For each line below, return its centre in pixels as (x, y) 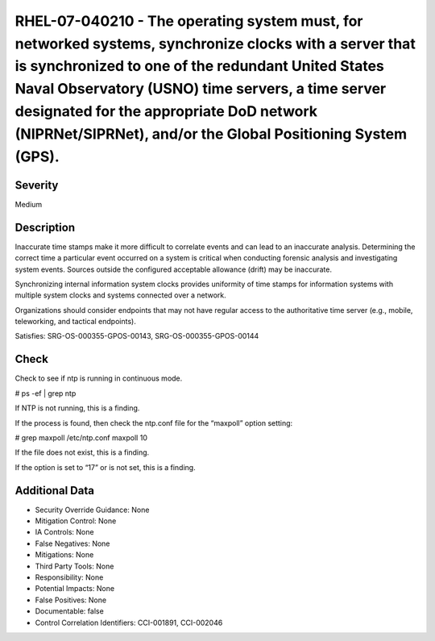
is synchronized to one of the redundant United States (199, 67)
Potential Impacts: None (75, 589)
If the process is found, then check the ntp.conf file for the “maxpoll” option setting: (154, 422)
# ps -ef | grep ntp (46, 393)
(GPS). (37, 156)
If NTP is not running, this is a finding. (77, 408)
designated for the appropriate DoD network (166, 111)
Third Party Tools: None (75, 566)
